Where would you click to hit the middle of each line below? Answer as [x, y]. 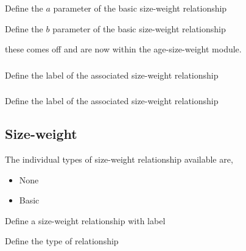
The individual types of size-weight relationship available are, [119, 159]
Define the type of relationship [62, 241]
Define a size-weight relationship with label [85, 220]
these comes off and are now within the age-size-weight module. [123, 49]
